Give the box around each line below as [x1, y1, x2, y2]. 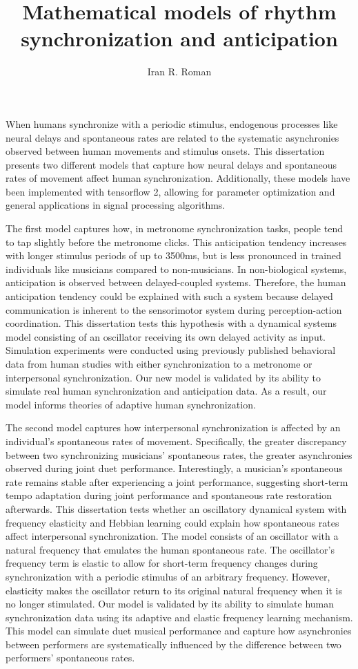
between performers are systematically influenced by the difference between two [6, 637, 341, 651]
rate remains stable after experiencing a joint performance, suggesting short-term [6, 474, 348, 489]
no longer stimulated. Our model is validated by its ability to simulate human [6, 596, 335, 611]
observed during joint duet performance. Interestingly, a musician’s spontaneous [6, 461, 343, 475]
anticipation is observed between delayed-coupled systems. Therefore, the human [6, 275, 346, 290]
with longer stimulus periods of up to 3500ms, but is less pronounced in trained [6, 248, 341, 263]
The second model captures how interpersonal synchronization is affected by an [6, 420, 341, 435]
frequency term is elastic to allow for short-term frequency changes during [6, 556, 318, 570]
